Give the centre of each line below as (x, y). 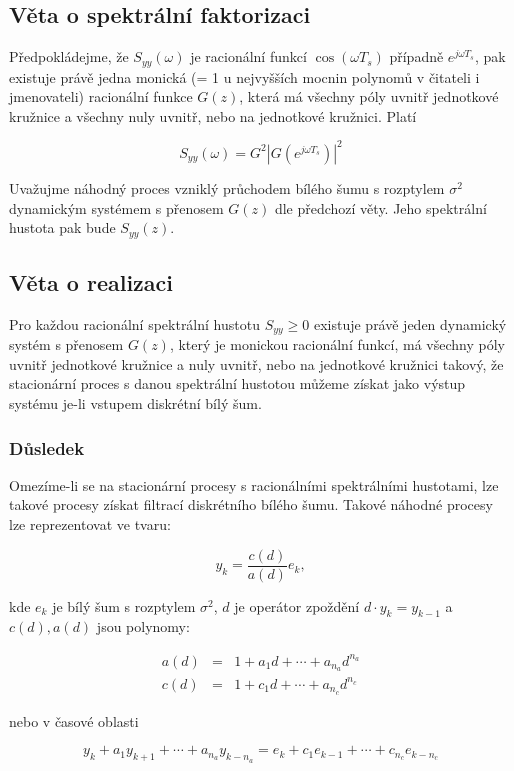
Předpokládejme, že (69, 56)
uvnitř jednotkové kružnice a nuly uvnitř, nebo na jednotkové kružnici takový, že (256, 363)
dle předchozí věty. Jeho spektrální (380, 207)
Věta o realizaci (91, 281)
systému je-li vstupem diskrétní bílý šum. (135, 403)
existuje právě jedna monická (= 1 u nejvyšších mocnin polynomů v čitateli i (244, 76)
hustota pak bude (62, 227)
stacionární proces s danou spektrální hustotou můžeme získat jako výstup (237, 383)
